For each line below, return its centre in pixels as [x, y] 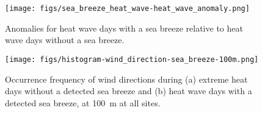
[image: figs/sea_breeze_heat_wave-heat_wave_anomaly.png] [127, 9]
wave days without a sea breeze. [65, 40]
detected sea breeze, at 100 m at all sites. [83, 102]
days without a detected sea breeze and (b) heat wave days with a [129, 91]
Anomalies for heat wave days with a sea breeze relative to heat [124, 28]
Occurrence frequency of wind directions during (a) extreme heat [126, 79]
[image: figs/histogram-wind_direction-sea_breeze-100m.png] [132, 59]
